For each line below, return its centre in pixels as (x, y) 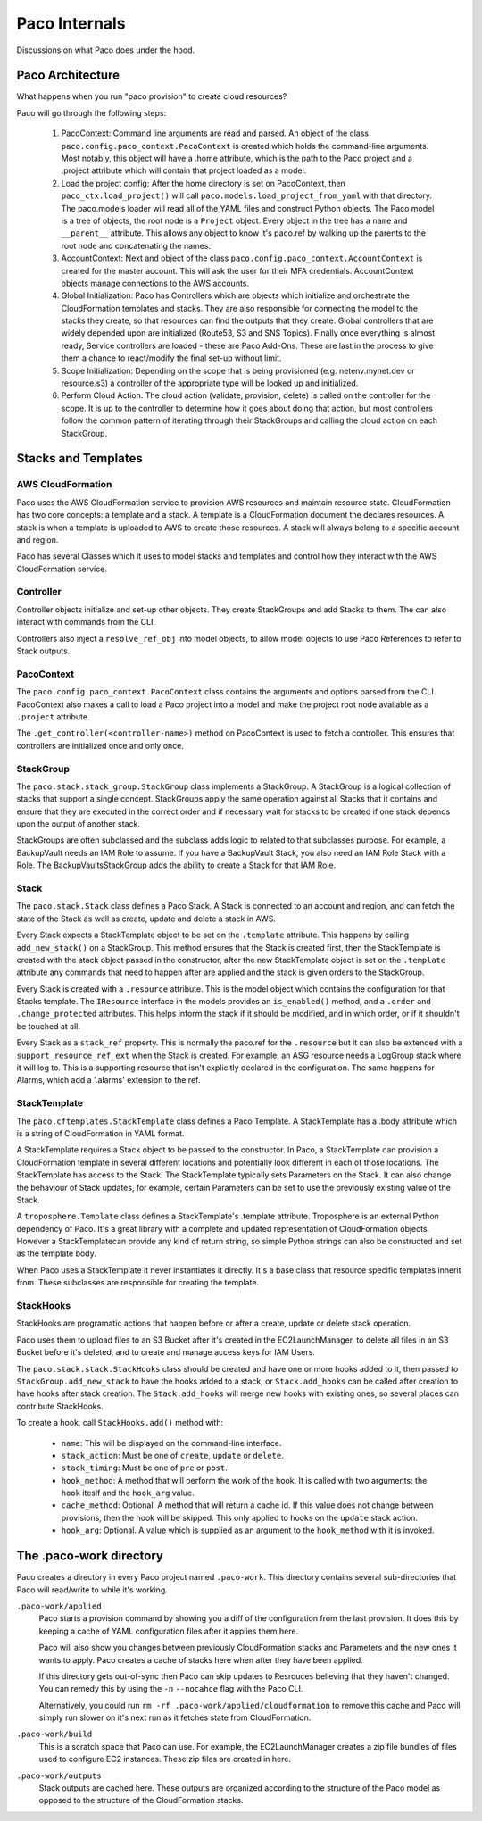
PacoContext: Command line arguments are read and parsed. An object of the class (215, 133)
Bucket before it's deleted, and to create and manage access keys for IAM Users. (166, 1352)
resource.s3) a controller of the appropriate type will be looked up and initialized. (210, 383)
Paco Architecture (68, 75)
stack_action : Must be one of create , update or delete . (173, 1455)
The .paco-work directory (90, 1556)
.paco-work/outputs (59, 1775)
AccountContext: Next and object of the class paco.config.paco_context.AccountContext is (242, 258)
